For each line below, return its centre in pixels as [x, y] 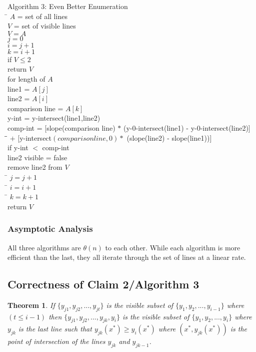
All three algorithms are [44, 247]
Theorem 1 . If [31, 305]
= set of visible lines [45, 26]
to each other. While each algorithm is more [173, 247]
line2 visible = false [37, 157]
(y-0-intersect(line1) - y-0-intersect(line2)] [187, 127]
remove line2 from [35, 167]
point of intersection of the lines [56, 341]
